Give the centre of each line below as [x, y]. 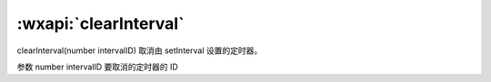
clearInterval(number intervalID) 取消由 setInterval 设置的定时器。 [140, 50]
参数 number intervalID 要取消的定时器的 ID [98, 67]
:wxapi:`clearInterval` [100, 23]
